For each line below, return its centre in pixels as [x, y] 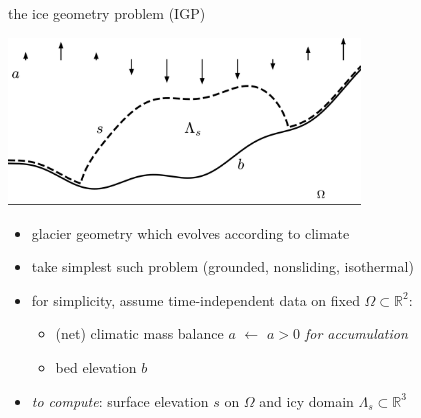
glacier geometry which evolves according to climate [190, 232]
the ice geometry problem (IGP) [107, 13]
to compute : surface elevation [120, 400]
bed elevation [96, 367]
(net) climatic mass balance [139, 333]
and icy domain [306, 400]
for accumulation [356, 333]
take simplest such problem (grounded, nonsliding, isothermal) [222, 266]
